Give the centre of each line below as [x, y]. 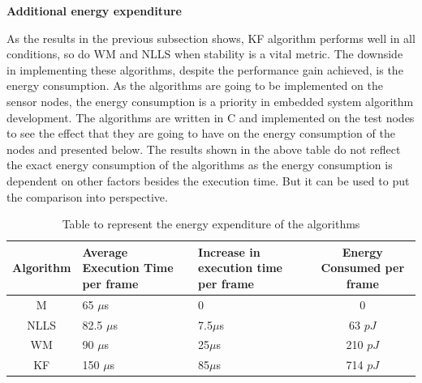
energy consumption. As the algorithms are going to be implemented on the [195, 85]
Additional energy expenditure [94, 11]
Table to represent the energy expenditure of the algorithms [211, 224]
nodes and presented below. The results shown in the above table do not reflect [204, 149]
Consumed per [363, 268]
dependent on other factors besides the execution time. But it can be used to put [208, 180]
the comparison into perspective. [87, 196]
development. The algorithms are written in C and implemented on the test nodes [211, 117]
